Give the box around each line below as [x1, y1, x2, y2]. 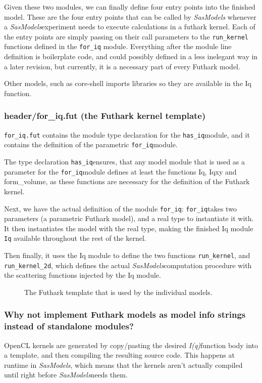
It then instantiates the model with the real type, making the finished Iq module [4, 223, 253, 233]
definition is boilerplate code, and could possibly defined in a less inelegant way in [4, 51, 258, 62]
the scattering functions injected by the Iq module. [4, 270, 161, 280]
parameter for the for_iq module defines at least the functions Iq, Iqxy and [4, 166, 237, 177]
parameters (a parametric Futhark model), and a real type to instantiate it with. [4, 213, 254, 224]
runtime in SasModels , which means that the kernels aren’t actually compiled [4, 359, 243, 370]
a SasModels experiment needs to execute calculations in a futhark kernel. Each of [4, 21, 255, 32]
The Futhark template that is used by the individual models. [24, 286, 213, 297]
